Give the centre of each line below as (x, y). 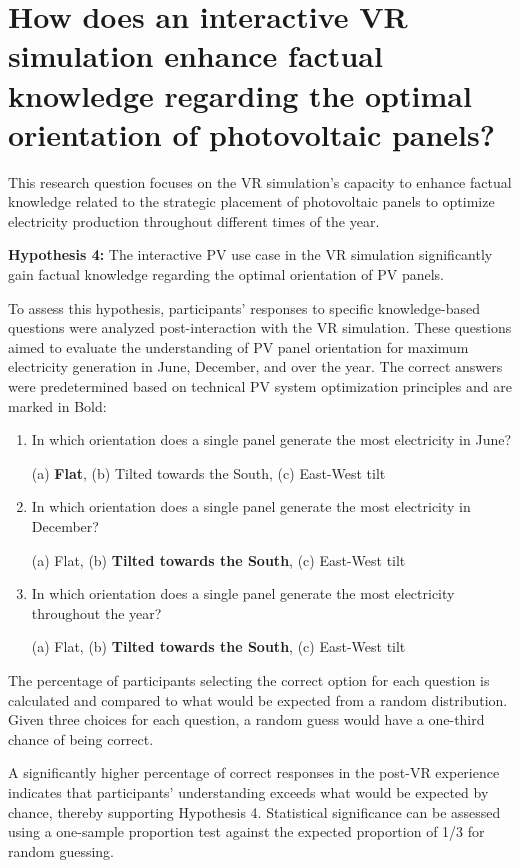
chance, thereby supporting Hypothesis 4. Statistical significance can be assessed (254, 811)
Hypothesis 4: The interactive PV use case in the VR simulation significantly (250, 254)
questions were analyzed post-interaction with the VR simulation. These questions (260, 327)
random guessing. (61, 850)
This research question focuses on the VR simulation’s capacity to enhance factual (260, 181)
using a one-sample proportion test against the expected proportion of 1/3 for (246, 831)
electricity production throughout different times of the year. (194, 220)
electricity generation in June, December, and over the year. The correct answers (255, 366)
